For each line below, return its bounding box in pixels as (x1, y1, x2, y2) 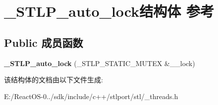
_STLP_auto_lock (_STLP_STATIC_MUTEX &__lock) (4, 58, 195, 68)
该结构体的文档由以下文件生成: (4, 74, 103, 85)
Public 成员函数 (4, 35, 83, 50)
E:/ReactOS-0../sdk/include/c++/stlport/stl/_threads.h (4, 91, 178, 101)
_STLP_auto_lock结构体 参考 (4, 1, 214, 21)
